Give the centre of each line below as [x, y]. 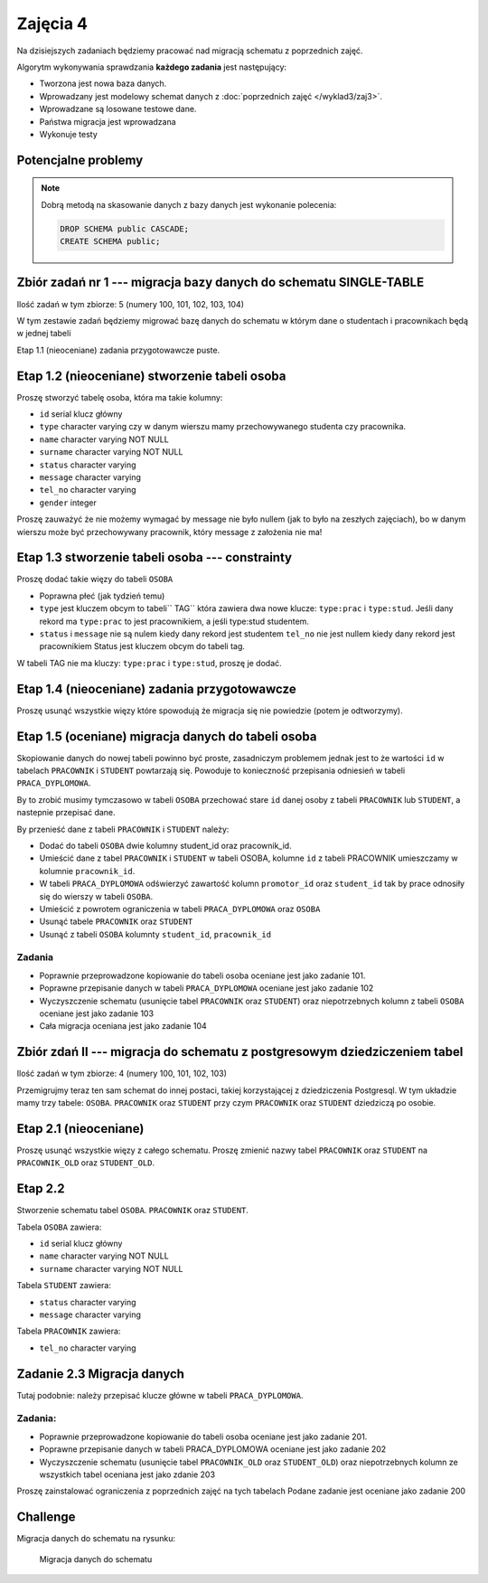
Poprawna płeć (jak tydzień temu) [102, 596]
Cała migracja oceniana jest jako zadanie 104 [123, 1026]
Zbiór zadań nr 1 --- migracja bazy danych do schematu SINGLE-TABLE [221, 283]
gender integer [68, 503]
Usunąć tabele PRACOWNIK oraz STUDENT [116, 921]
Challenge [46, 1517]
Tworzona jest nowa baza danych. [103, 84]
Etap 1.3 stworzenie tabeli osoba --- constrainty [155, 557]
